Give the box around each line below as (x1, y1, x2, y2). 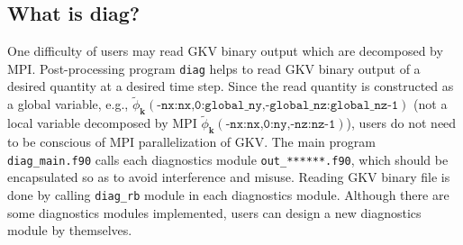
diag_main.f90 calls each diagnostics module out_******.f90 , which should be (7, 150, 449, 168)
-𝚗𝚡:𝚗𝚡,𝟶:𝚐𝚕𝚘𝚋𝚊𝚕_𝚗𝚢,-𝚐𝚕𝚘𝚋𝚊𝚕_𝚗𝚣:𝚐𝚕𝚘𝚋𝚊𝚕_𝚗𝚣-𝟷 (157, 99, 399, 113)
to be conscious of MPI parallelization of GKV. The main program (7, 132, 376, 151)
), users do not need (346, 113, 457, 132)
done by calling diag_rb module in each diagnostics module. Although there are (7, 185, 449, 204)
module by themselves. (7, 221, 132, 240)
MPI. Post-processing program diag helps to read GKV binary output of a (7, 59, 421, 77)
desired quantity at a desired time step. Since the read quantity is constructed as (7, 77, 454, 95)
